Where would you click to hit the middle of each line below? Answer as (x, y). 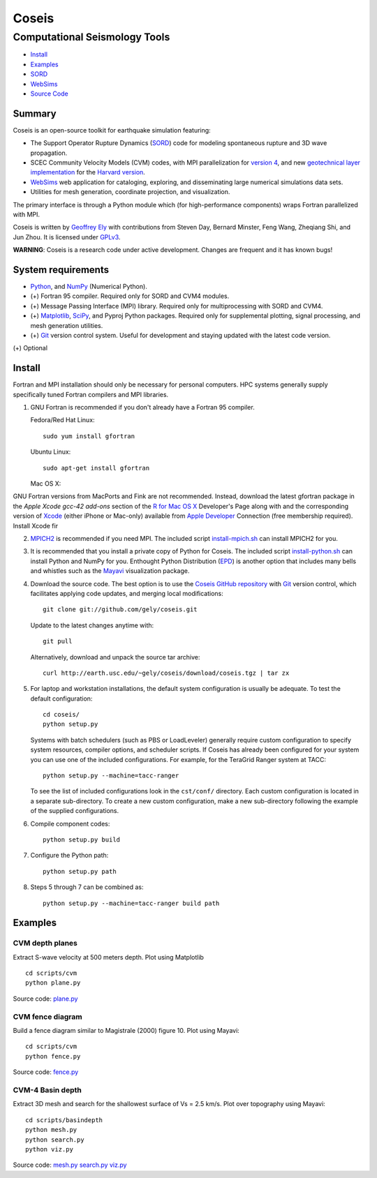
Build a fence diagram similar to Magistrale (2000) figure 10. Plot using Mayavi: (126, 1031)
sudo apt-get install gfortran (96, 468)
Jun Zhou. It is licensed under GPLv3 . (67, 237)
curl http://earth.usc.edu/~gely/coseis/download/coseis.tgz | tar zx (166, 673)
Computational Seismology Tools (91, 37)
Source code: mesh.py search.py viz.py (70, 1165)
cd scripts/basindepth (64, 1120)
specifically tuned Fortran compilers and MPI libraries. (91, 394)
